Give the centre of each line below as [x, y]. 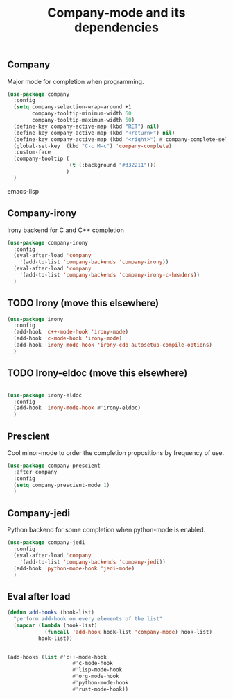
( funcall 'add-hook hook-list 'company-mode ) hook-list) [128, 632]
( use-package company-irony [48, 242]
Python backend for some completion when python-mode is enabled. [106, 530]
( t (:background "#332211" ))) [113, 165]
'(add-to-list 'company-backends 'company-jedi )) [93, 562]
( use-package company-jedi [46, 543]
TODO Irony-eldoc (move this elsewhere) [97, 373]
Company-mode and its [116, 13]
